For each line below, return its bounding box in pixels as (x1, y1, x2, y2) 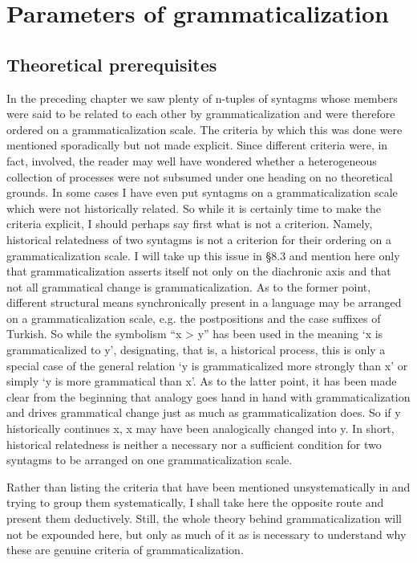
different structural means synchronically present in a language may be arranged (6, 294, 402, 311)
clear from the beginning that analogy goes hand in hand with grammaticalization (6, 388, 411, 405)
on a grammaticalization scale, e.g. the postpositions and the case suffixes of (6, 309, 381, 326)
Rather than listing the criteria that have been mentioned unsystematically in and (6, 478, 411, 495)
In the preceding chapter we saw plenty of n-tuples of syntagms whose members (6, 89, 398, 106)
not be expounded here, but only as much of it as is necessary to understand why (6, 525, 407, 542)
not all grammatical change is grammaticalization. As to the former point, (6, 278, 371, 295)
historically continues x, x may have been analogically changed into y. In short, (6, 420, 395, 437)
